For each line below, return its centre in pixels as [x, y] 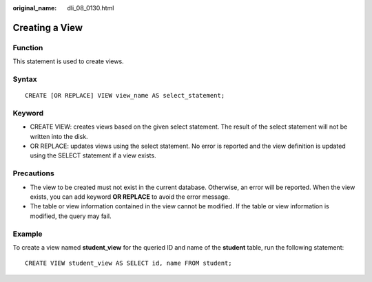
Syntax [25, 79]
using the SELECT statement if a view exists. [93, 155]
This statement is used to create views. [68, 61]
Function [28, 47]
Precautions [33, 173]
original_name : [35, 8]
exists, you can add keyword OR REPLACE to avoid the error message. [130, 197]
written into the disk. [59, 136]
